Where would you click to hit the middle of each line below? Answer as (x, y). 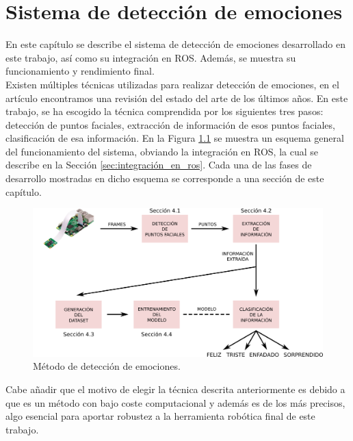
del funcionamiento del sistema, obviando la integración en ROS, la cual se (162, 151)
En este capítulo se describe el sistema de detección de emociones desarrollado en (175, 44)
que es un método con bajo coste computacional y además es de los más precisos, (175, 402)
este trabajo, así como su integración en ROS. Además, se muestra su (151, 57)
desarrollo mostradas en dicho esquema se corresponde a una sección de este (165, 178)
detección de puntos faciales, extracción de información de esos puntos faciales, (170, 124)
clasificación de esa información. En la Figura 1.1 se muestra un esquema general (175, 138)
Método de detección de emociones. (107, 366)
